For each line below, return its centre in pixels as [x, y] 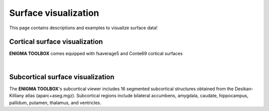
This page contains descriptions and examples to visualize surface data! [83, 28]
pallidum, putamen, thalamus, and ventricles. [55, 103]
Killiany [17, 96]
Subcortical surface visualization [62, 77]
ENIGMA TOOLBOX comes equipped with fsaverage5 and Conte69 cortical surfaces [96, 54]
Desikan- [244, 89]
